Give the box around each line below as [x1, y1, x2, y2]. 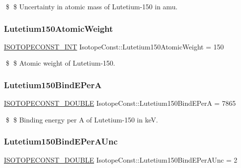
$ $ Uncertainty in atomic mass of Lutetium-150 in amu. [5, 1, 178, 11]
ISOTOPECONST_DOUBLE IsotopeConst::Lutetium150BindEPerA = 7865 [4, 98, 236, 108]
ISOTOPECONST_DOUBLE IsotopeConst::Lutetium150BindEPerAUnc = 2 [4, 154, 238, 165]
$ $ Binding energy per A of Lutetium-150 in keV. [5, 114, 158, 124]
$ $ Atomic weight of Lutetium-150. [5, 58, 115, 68]
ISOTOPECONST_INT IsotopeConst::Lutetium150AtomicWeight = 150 [4, 41, 224, 51]
